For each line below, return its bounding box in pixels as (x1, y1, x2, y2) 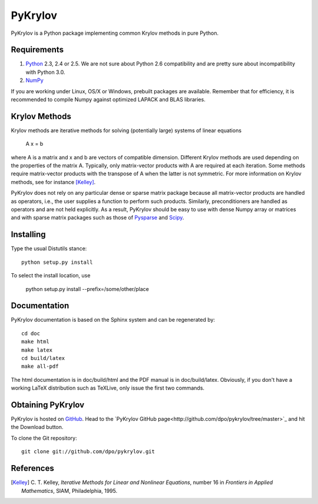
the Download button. (11, 424, 64, 431)
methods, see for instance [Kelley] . (11, 178, 96, 185)
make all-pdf (21, 363, 59, 370)
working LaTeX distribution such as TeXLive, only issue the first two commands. (11, 384, 205, 392)
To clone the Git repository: (11, 434, 77, 441)
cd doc (21, 330, 41, 336)
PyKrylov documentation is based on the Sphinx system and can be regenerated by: (11, 316, 215, 323)
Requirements (11, 45, 64, 55)
